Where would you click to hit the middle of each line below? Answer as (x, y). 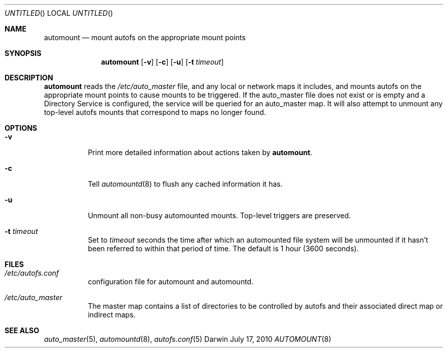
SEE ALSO (22, 330)
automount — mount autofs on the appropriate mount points (145, 37)
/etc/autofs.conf (32, 273)
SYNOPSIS (23, 53)
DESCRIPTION (29, 78)
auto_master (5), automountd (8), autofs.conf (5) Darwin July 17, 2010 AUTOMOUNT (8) (188, 339)
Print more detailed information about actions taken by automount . (200, 152)
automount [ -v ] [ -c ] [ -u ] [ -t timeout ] (162, 62)
